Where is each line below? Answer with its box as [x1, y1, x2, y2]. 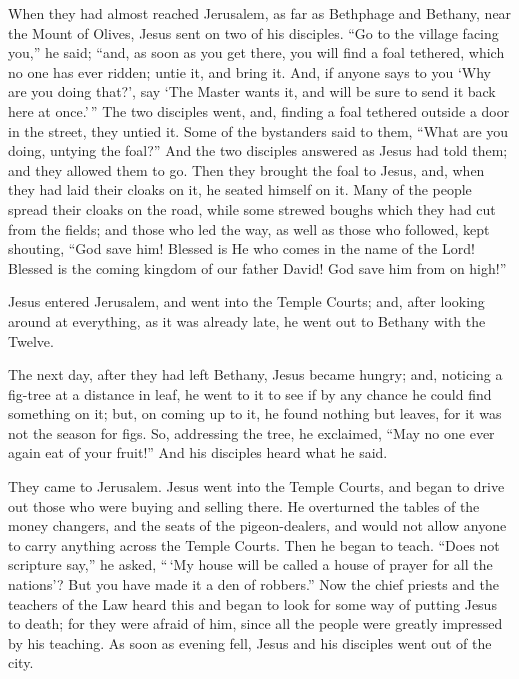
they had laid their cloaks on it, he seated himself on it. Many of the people [8, 179, 472, 200]
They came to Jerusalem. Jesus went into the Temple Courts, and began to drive [8, 476, 505, 497]
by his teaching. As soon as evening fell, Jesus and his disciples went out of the [8, 632, 492, 653]
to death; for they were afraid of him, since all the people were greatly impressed [8, 613, 503, 634]
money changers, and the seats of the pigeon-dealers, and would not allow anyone [8, 515, 507, 536]
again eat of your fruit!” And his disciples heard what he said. [8, 442, 388, 463]
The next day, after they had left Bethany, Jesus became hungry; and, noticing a [8, 364, 503, 385]
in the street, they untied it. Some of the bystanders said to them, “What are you [8, 120, 509, 141]
